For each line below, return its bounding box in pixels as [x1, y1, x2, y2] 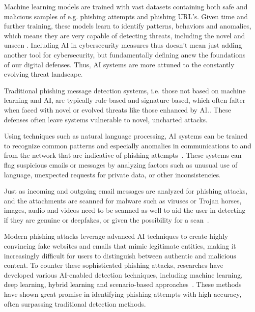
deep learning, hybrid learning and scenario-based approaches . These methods [4, 279, 242, 289]
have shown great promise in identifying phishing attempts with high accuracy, [4, 289, 242, 299]
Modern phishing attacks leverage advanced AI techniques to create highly [4, 231, 228, 241]
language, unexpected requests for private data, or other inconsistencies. [4, 169, 221, 179]
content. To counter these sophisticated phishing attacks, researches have [4, 260, 224, 270]
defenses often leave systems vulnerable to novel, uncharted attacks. [4, 114, 208, 124]
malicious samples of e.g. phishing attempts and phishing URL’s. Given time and [4, 11, 248, 21]
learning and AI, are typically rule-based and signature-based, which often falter [4, 95, 246, 105]
